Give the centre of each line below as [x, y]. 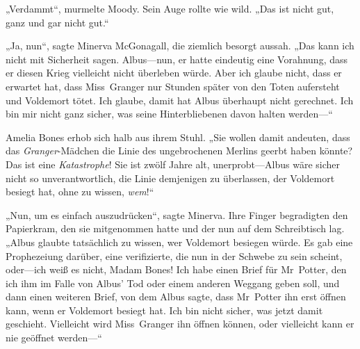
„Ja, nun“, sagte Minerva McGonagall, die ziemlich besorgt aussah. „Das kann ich [180, 46]
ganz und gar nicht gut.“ [57, 22]
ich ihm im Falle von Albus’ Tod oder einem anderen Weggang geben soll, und [173, 283]
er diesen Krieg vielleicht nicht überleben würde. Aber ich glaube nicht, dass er [174, 73]
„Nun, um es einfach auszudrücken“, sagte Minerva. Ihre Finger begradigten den [177, 214]
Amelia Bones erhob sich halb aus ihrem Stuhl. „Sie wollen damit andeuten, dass [178, 137]
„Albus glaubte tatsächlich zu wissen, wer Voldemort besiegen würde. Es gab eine [179, 242]
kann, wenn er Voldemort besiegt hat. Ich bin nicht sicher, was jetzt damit [164, 310]
